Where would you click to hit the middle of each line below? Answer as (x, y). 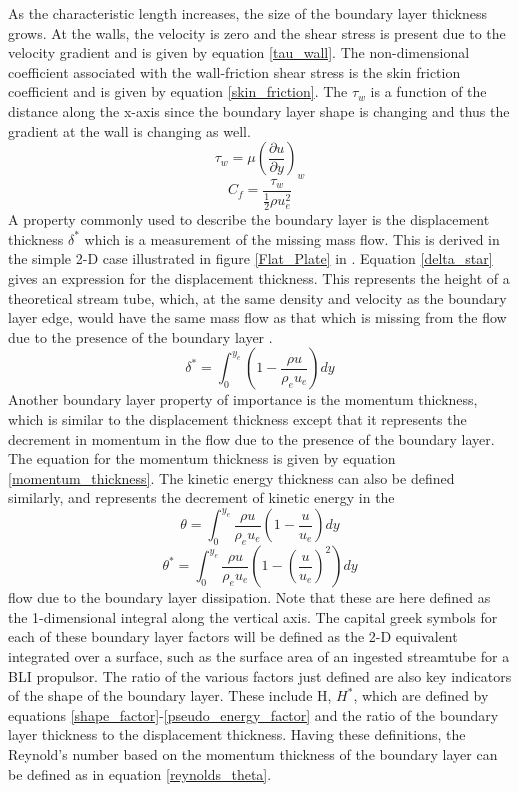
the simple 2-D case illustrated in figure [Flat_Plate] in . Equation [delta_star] (250, 258)
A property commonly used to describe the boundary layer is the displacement (249, 219)
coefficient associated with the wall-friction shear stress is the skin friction (234, 71)
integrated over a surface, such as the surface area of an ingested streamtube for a (259, 656)
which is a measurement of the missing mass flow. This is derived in (292, 238)
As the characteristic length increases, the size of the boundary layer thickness (248, 13)
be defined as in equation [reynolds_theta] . (140, 773)
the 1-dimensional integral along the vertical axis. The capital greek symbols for (253, 616)
